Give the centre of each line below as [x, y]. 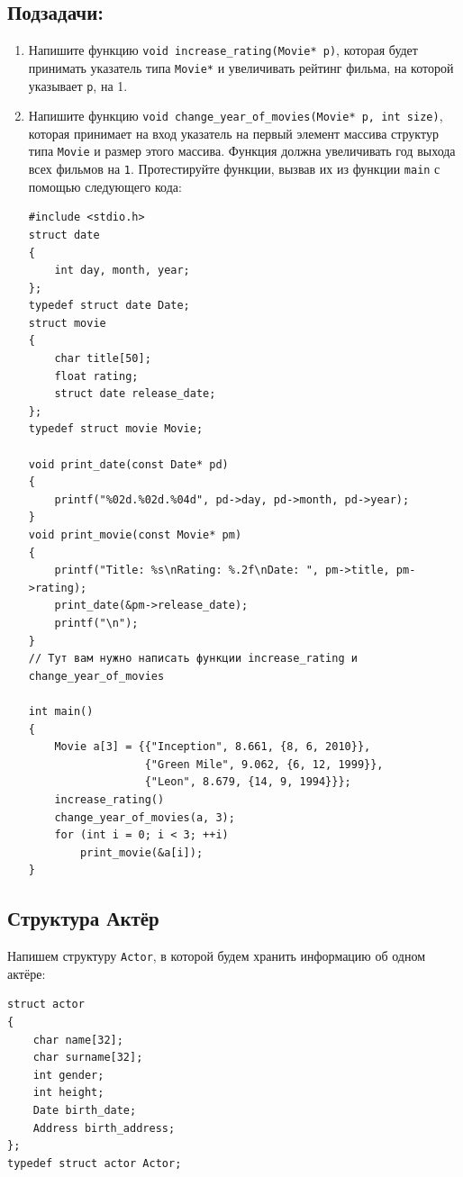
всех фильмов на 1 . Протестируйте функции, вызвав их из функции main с [234, 169]
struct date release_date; [135, 394]
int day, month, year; [122, 271]
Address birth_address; [104, 1128]
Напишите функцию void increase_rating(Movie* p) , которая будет [223, 50]
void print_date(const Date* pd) [128, 464]
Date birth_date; [85, 1110]
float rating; [96, 376]
